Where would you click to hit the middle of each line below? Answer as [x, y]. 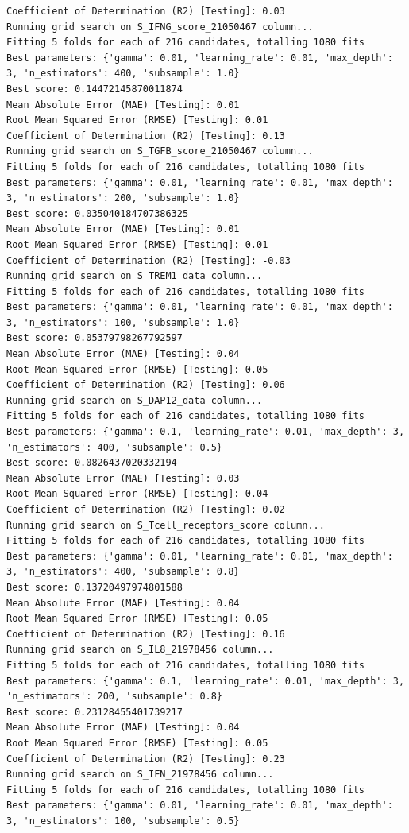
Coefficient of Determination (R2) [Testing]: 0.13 [146, 136]
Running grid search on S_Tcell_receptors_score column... [166, 525]
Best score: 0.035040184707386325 [98, 213]
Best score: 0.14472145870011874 [95, 89]
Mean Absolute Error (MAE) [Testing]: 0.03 [123, 478]
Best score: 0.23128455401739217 [95, 712]
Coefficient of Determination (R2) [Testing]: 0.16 [146, 634]
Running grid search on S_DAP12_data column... [135, 400]
